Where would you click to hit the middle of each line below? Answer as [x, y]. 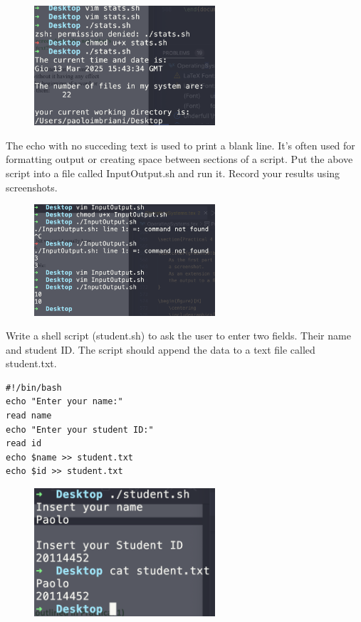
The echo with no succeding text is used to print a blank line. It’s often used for [180, 145]
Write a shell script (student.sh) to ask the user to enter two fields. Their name [178, 336]
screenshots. [32, 187]
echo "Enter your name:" [64, 402]
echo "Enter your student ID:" [80, 429]
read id [24, 444]
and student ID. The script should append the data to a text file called [161, 349]
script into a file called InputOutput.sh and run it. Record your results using [173, 173]
